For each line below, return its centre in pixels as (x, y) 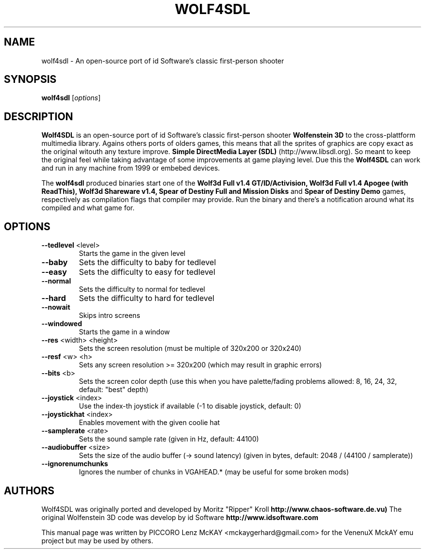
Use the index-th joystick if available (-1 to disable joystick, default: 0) (190, 406)
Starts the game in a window (124, 332)
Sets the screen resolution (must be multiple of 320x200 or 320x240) (190, 348)
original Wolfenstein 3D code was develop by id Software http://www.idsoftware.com (180, 517)
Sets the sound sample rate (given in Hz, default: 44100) (169, 439)
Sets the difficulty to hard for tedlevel (147, 298)
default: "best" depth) (114, 390)
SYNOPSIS (30, 79)
